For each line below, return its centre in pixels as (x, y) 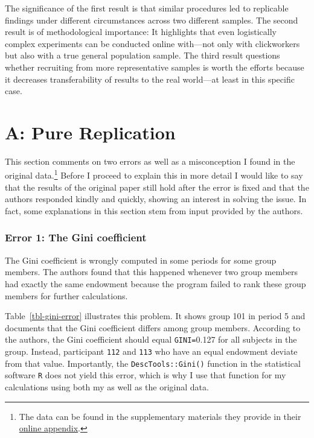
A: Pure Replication (90, 132)
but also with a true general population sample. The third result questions (143, 55)
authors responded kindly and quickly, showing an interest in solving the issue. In (156, 199)
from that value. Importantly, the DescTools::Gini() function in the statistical (153, 363)
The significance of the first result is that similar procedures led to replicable (147, 8)
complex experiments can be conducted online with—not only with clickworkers (152, 43)
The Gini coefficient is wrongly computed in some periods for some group (141, 260)
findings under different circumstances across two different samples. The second (152, 20)
